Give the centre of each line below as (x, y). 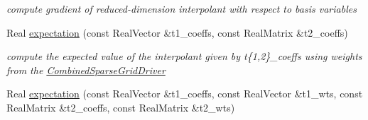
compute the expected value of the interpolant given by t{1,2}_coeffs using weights (184, 56)
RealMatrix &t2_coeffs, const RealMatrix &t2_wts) (121, 107)
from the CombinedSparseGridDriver (86, 70)
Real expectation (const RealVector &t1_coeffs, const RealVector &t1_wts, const (185, 94)
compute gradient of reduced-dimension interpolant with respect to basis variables (182, 8)
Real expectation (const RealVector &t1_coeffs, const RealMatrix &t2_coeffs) (177, 32)
